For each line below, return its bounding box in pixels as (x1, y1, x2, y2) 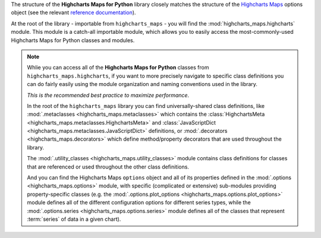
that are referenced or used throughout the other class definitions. (27, 163, 190, 170)
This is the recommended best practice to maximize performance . (27, 91, 190, 99)
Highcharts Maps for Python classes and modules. (11, 36, 135, 44)
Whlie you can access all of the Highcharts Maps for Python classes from (27, 64, 209, 71)
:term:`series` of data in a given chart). (27, 215, 121, 223)
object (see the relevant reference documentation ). (11, 9, 136, 16)
